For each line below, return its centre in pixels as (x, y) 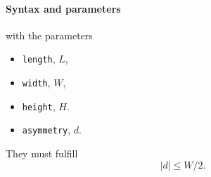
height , (39, 106)
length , (39, 59)
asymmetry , (46, 130)
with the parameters (49, 35)
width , (36, 83)
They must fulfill (42, 153)
